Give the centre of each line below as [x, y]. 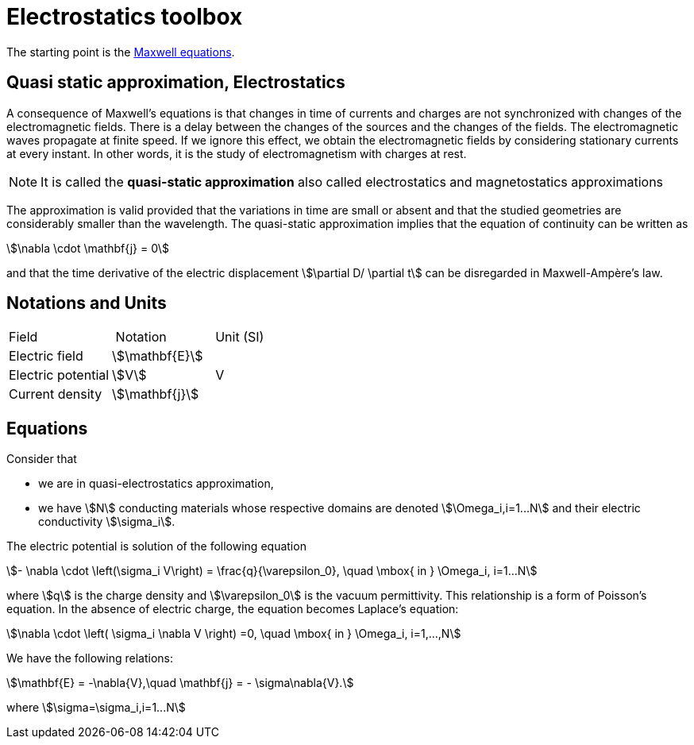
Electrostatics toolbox [125, 17]
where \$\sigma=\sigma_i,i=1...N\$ [96, 708]
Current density [56, 394]
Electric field [46, 356]
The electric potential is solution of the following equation [156, 546]
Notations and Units [87, 303]
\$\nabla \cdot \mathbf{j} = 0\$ [88, 248]
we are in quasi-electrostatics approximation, [156, 484]
